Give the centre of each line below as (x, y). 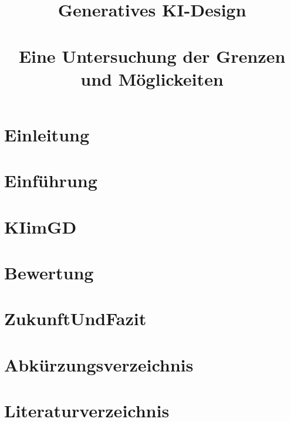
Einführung (51, 180)
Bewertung (49, 273)
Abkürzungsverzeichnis (99, 364)
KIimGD (41, 226)
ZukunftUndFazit (75, 318)
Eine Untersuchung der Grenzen (152, 55)
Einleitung (47, 134)
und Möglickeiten (152, 78)
